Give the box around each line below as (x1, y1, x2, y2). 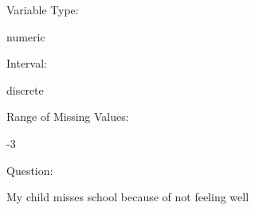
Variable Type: (6, 2, 79, 17)
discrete (6, 81, 44, 98)
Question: (6, 161, 53, 178)
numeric (6, 28, 45, 45)
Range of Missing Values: (6, 108, 129, 125)
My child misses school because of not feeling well (6, 189, 249, 205)
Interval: (6, 55, 47, 72)
